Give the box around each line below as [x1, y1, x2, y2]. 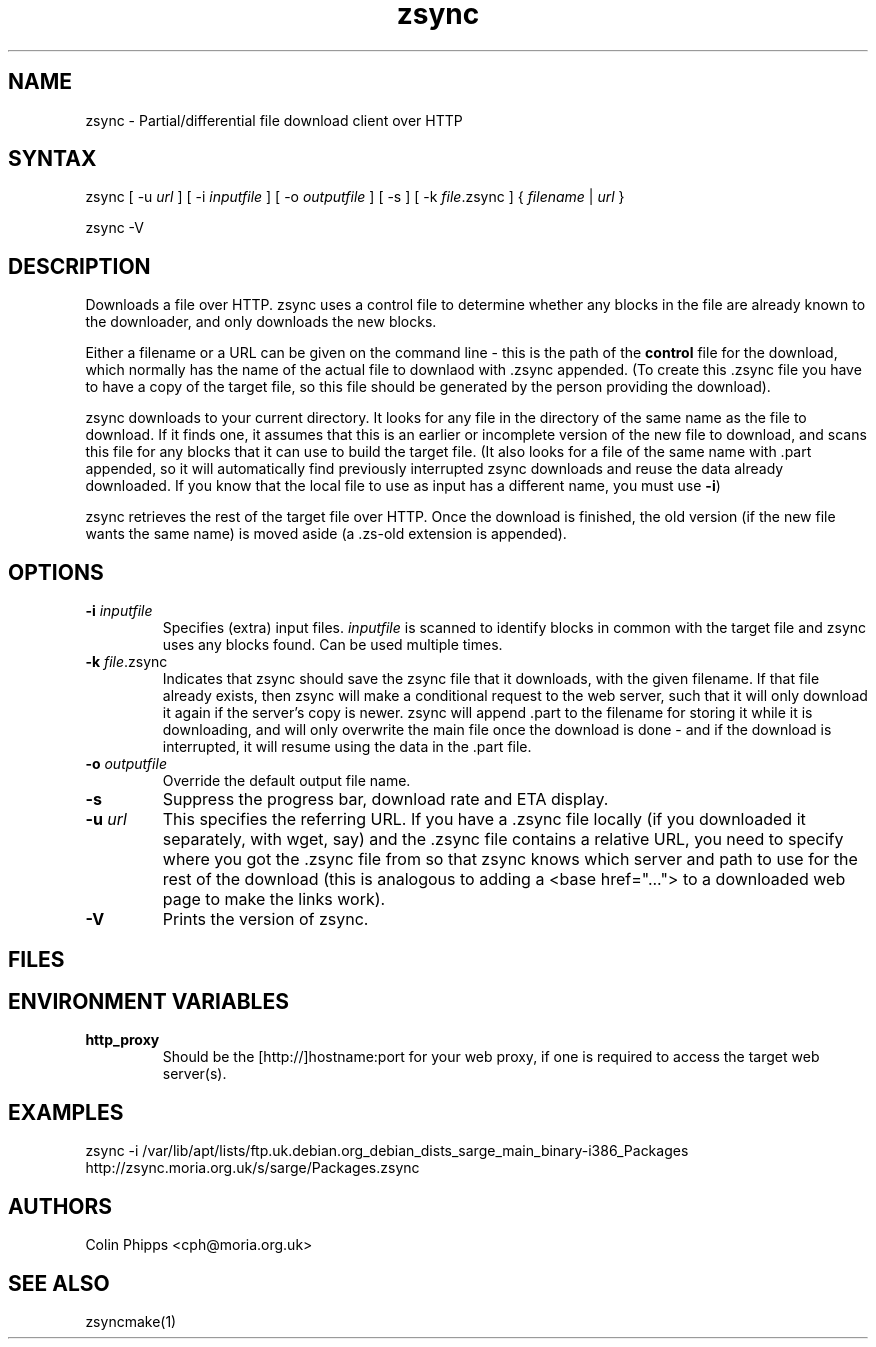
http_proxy [85, 1031, 160, 1049]
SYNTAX [8, 146, 97, 172]
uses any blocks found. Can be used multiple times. [162, 636, 503, 654]
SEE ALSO [8, 1270, 110, 1296]
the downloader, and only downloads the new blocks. [85, 313, 437, 331]
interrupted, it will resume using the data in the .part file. [162, 738, 532, 756]
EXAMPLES [8, 1099, 124, 1125]
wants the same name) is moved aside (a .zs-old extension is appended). [85, 525, 567, 543]
